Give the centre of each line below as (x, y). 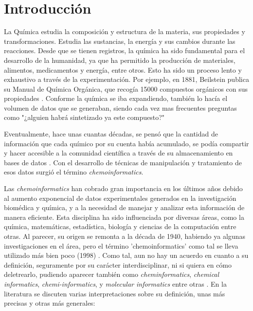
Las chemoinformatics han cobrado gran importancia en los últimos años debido (123, 188)
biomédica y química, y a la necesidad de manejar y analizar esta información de (124, 207)
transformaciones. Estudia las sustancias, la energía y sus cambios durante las (120, 41)
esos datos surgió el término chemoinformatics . (74, 172)
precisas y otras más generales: (50, 303)
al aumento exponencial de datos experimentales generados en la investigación (120, 198)
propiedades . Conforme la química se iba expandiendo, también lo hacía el (116, 98)
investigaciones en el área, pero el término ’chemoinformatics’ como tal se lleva (121, 245)
